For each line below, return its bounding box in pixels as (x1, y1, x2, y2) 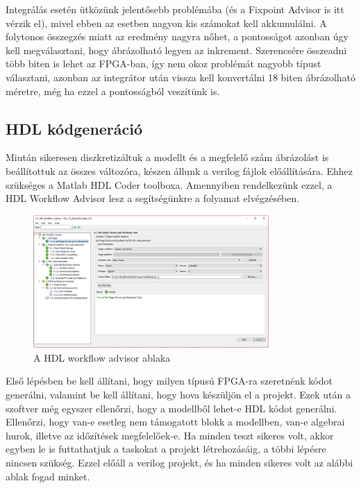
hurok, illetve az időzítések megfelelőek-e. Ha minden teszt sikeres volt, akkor (6, 428, 334, 442)
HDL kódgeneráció (6, 117, 143, 139)
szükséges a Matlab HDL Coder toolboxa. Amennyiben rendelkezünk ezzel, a (6, 177, 333, 192)
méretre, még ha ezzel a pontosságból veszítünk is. (6, 83, 220, 98)
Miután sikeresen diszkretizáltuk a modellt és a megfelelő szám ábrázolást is (6, 150, 329, 165)
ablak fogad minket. (6, 469, 90, 483)
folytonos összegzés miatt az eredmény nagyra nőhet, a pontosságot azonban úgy (6, 29, 349, 44)
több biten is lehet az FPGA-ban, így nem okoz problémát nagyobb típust (6, 56, 321, 71)
